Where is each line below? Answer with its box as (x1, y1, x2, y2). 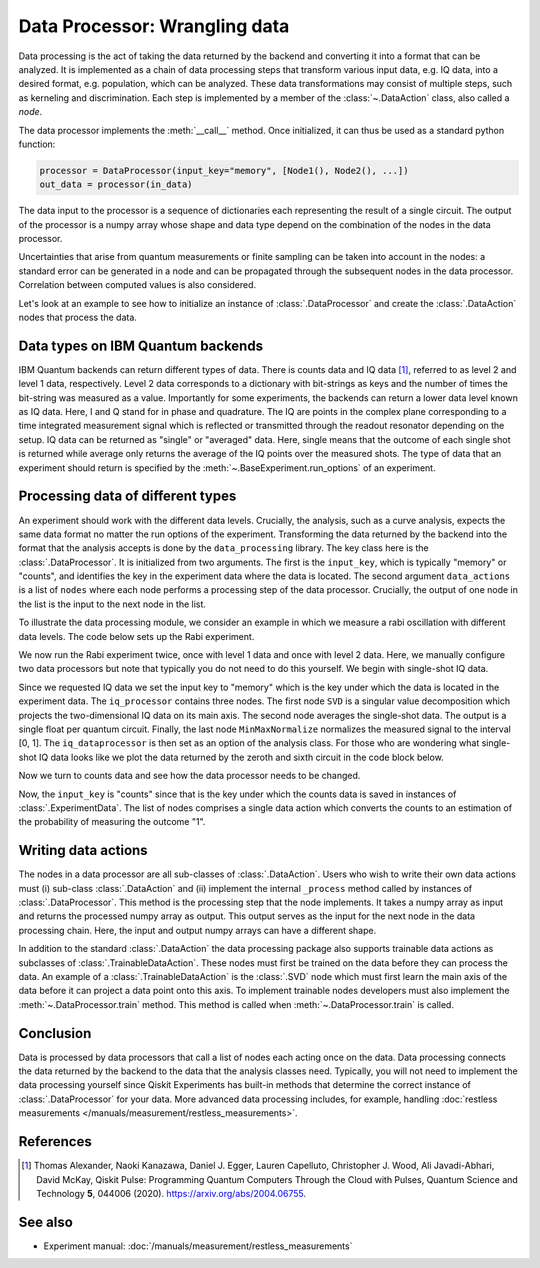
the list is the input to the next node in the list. (18, 598, 207, 610)
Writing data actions (18, 842, 149, 859)
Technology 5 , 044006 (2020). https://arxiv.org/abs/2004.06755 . (36, 1187, 307, 1199)
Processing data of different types (18, 488, 237, 505)
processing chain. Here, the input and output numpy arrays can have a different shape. (18, 924, 377, 936)
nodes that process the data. (18, 311, 137, 323)
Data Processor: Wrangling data (18, 15, 290, 37)
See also (18, 1213, 74, 1230)
